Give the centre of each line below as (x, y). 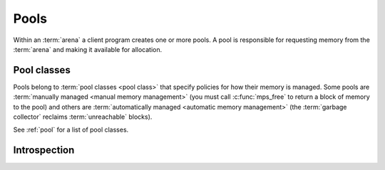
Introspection (44, 150)
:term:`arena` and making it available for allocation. (88, 49)
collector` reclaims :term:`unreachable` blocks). (83, 117)
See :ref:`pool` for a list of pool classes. (71, 130)
